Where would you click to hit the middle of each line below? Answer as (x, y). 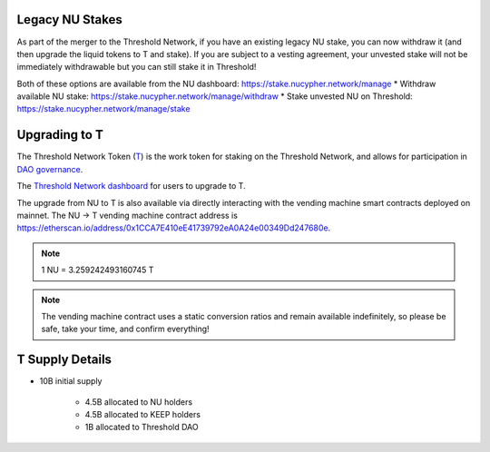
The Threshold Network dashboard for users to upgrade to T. (131, 186)
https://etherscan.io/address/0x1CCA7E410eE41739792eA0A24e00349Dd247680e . (174, 228)
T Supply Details (64, 360)
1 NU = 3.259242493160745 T (98, 270)
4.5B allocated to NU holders (139, 402)
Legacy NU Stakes (69, 20)
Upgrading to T (60, 135)
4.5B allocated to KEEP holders (143, 414)
